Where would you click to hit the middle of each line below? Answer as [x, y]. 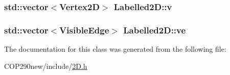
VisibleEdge [84, 30]
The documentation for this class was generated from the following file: [115, 49]
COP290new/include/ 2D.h [46, 66]
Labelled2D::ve [155, 30]
